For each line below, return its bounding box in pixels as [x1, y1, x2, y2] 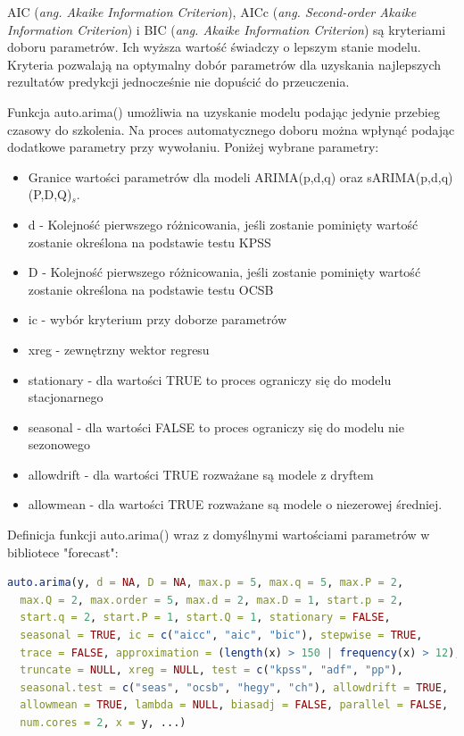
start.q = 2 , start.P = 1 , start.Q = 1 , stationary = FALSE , [20, 611, 391, 624]
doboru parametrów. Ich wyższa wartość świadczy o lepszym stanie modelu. [7, 38, 421, 56]
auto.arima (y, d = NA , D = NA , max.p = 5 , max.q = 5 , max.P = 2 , [7, 576, 404, 590]
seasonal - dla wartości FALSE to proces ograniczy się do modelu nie [28, 417, 404, 436]
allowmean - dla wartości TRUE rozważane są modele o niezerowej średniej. [28, 495, 443, 514]
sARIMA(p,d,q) [367, 167, 453, 186]
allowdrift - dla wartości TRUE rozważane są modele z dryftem [28, 464, 374, 483]
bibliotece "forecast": [7, 542, 119, 561]
